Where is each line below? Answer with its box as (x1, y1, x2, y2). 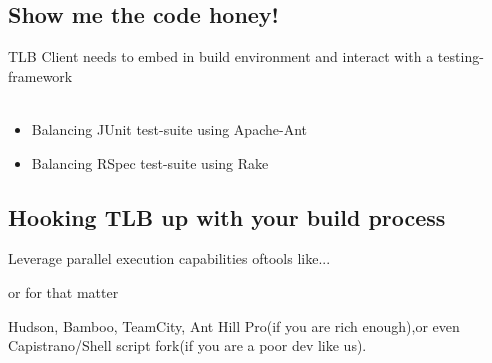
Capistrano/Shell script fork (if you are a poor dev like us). (8, 335, 367, 356)
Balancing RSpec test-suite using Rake (31, 152, 269, 173)
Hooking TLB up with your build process (8, 201, 446, 232)
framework (8, 65, 73, 86)
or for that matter (8, 281, 119, 302)
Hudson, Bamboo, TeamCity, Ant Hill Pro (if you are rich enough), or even (8, 315, 460, 336)
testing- (437, 46, 484, 67)
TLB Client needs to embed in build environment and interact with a (8, 46, 434, 67)
